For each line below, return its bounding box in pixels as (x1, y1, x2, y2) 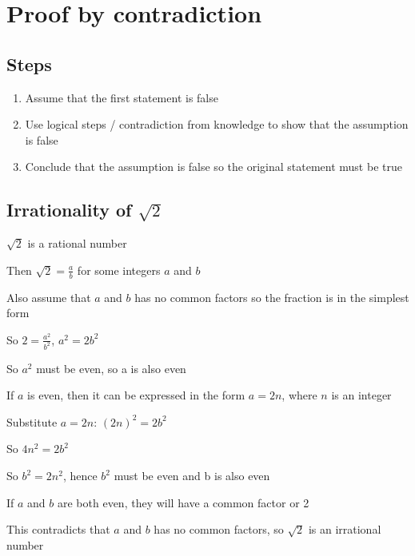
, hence (62, 467, 98, 484)
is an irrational (308, 521, 381, 538)
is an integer (331, 387, 392, 403)
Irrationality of (6, 197, 132, 222)
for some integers (77, 261, 161, 278)
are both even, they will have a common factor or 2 (57, 494, 309, 510)
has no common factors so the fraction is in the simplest (134, 288, 409, 305)
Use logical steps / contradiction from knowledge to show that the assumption (25, 116, 409, 133)
